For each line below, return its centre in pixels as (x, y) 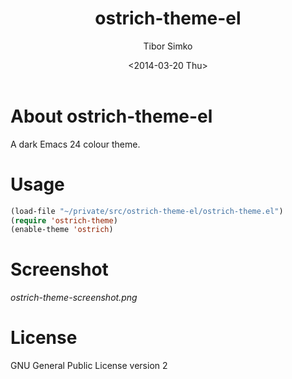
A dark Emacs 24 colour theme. (75, 144)
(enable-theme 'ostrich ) (62, 230)
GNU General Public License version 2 (89, 366)
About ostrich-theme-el (111, 116)
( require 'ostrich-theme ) (64, 220)
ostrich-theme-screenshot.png (74, 298)
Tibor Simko (168, 46)
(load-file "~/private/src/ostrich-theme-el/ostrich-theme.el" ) (147, 211)
